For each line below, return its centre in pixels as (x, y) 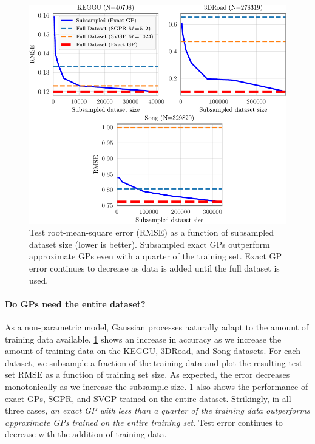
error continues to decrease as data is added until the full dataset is (154, 268)
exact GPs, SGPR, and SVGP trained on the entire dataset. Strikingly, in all (148, 398)
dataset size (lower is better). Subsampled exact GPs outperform (150, 244)
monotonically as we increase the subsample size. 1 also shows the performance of (157, 386)
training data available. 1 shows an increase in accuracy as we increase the (143, 339)
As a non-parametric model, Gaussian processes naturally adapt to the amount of (157, 326)
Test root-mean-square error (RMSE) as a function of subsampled (152, 232)
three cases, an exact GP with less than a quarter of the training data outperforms (157, 410)
